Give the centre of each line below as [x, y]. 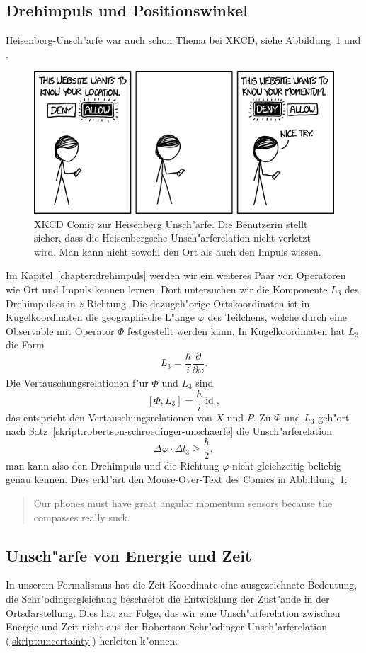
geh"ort [334, 417]
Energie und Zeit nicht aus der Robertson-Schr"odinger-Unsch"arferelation [166, 626]
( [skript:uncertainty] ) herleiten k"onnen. [92, 640]
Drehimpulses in [41, 303]
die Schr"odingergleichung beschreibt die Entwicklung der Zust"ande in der [168, 599]
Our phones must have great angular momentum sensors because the [183, 503]
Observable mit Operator [60, 330]
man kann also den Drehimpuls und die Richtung [113, 465]
